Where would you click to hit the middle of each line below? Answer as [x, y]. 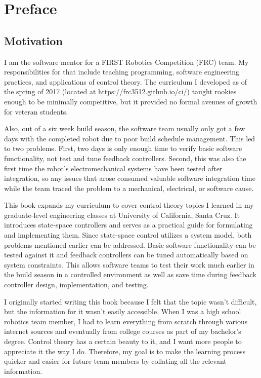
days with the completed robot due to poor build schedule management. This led [130, 138]
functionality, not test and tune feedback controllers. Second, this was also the [125, 158]
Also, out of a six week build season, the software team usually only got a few [125, 128]
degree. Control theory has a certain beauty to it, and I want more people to [123, 341]
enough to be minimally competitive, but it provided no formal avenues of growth [131, 101]
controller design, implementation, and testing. [76, 285]
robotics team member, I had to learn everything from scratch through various [126, 321]
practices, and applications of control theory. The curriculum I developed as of [125, 81]
